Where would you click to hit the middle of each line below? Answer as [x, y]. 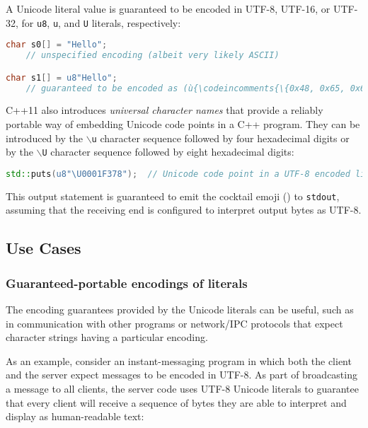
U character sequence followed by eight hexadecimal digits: [168, 152]
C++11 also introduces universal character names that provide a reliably [165, 110]
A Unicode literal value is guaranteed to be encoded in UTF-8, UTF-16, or [168, 8]
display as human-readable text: [75, 416]
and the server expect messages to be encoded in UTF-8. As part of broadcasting [182, 375]
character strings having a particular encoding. [107, 337]
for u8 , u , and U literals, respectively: [101, 22]
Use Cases [44, 248]
